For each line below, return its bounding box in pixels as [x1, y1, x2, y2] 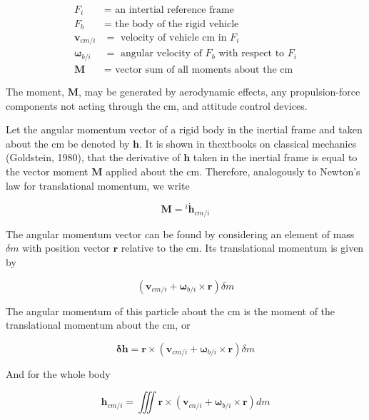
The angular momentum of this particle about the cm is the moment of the [6, 303, 335, 318]
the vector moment [6, 163, 89, 178]
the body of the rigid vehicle [115, 19, 239, 29]
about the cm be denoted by [6, 135, 130, 150]
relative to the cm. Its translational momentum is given [121, 240, 364, 255]
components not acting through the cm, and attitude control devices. [6, 98, 308, 113]
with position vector [22, 240, 110, 255]
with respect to [218, 48, 285, 59]
